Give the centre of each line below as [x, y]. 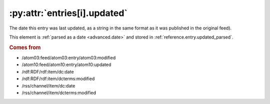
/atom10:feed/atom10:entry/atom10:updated [66, 64]
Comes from [25, 47]
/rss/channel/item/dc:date [48, 85]
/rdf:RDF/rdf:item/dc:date [48, 71]
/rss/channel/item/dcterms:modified [59, 92]
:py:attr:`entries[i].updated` [68, 13]
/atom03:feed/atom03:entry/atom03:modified [69, 57]
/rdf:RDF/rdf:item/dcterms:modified [58, 79]
